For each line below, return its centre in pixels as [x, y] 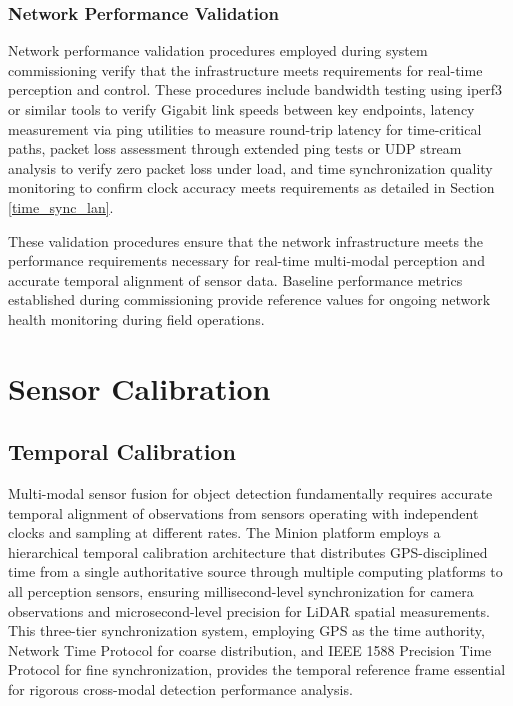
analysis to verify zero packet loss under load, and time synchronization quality [250, 167]
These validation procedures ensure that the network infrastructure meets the [246, 240]
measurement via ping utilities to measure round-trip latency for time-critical [245, 128]
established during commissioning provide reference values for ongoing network [249, 299]
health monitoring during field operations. [136, 318]
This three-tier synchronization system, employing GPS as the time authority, [246, 630]
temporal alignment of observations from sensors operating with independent [243, 512]
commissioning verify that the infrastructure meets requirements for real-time [245, 69]
